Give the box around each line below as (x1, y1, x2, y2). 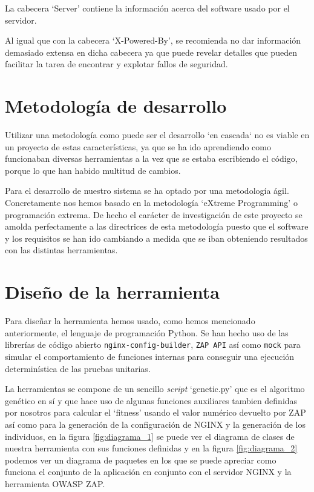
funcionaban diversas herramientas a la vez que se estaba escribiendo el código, (5, 152, 298, 165)
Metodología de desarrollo (5, 93, 227, 118)
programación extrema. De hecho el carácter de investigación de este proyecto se (5, 208, 303, 221)
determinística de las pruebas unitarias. (5, 362, 151, 374)
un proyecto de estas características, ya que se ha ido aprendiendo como (5, 140, 271, 153)
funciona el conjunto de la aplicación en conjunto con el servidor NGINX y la (5, 465, 292, 478)
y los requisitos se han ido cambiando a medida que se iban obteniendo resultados (5, 231, 308, 244)
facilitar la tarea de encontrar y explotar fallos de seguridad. (5, 58, 228, 70)
